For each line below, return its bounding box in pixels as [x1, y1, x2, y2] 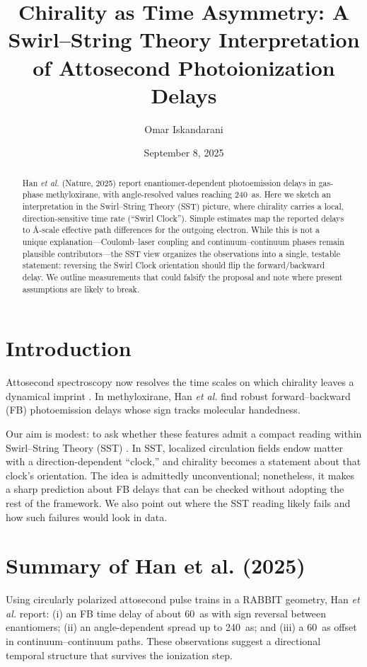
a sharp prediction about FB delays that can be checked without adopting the [6, 481, 344, 496]
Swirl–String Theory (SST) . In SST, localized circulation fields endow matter [6, 440, 344, 455]
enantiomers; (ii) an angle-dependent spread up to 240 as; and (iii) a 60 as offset [6, 620, 357, 634]
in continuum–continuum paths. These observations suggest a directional [6, 634, 321, 649]
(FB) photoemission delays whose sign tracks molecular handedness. [6, 402, 301, 417]
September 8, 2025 [144, 145, 224, 160]
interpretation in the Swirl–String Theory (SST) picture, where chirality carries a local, [22, 200, 344, 212]
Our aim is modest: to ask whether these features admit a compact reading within [6, 426, 362, 440]
